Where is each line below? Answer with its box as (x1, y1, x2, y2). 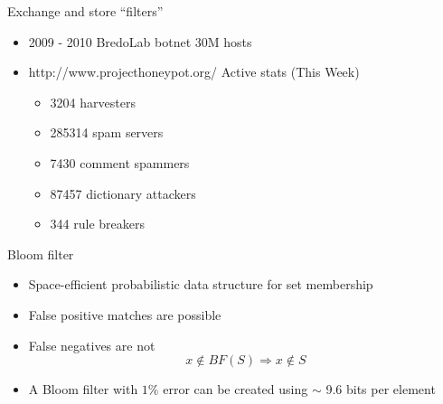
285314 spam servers (50, 123, 164, 142)
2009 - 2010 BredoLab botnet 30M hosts (28, 32, 252, 51)
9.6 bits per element (325, 380, 436, 399)
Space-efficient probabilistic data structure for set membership (28, 275, 373, 294)
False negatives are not (28, 335, 156, 354)
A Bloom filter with (28, 380, 138, 399)
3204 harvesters (50, 92, 136, 111)
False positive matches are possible (28, 305, 221, 324)
